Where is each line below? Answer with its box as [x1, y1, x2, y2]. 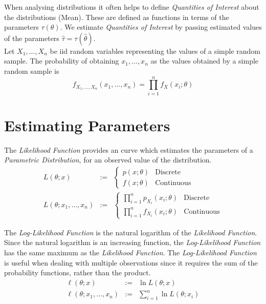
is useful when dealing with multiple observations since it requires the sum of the [4, 257, 258, 268]
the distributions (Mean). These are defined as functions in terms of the [4, 11, 229, 22]
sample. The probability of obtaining [4, 55, 119, 66]
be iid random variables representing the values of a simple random [50, 45, 261, 56]
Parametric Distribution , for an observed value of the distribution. [4, 154, 212, 165]
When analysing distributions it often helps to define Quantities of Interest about [4, 2, 259, 12]
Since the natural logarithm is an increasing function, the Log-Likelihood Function [4, 237, 261, 248]
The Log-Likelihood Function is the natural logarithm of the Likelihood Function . [4, 227, 257, 237]
